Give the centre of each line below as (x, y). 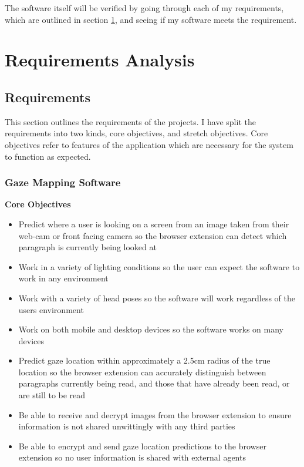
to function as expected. (48, 156)
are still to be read (52, 395)
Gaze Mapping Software (63, 182)
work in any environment (63, 278)
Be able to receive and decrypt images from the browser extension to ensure (155, 414)
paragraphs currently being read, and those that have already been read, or (154, 383)
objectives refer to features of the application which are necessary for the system (149, 144)
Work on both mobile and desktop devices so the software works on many (151, 329)
